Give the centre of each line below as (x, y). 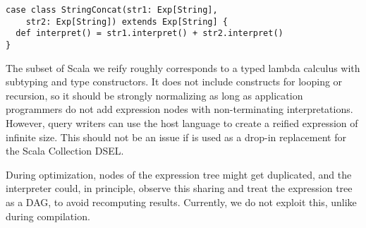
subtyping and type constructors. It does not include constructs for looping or (174, 82)
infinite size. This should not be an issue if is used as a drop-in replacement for (176, 137)
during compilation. (48, 216)
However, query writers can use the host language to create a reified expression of (182, 123)
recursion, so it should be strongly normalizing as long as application (154, 95)
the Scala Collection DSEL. (65, 151)
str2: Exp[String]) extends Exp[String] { (127, 22)
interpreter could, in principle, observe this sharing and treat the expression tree (179, 188)
